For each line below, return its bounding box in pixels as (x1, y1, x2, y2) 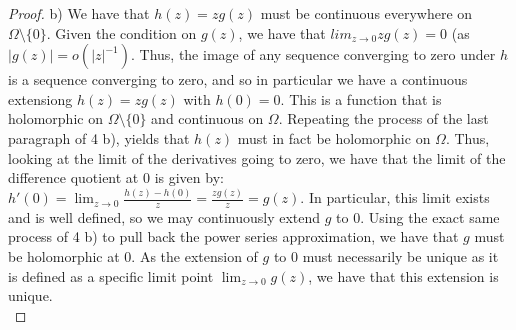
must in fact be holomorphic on (237, 127, 431, 148)
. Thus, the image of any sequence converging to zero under (130, 44, 496, 65)
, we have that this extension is (308, 265, 499, 286)
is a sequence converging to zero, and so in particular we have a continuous (8, 69, 468, 90)
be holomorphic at (8, 246, 120, 267)
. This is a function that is (280, 88, 442, 109)
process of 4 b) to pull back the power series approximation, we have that (8, 226, 459, 247)
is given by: (154, 167, 224, 188)
